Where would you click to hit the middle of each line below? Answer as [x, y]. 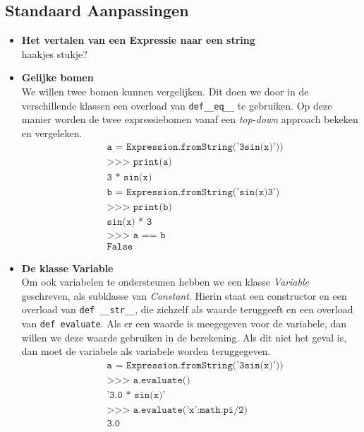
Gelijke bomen [57, 77]
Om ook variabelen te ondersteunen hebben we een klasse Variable [165, 282]
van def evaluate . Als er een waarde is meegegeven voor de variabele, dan [184, 323]
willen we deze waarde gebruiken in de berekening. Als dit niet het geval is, [184, 337]
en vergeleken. [52, 133]
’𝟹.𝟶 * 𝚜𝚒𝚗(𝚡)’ [136, 396]
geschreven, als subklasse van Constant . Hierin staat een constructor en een [184, 295]
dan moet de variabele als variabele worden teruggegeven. [146, 351]
